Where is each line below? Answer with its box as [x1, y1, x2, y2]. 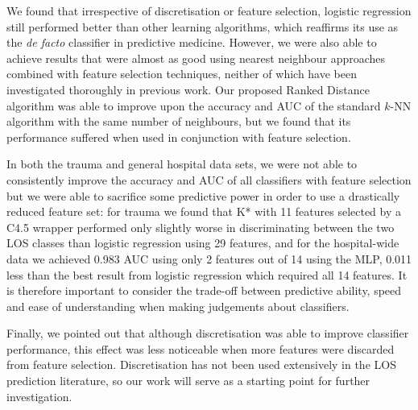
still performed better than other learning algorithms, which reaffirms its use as [6, 18, 399, 35]
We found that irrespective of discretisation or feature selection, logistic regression [6, 2, 412, 19]
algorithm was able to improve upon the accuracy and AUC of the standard [6, 97, 381, 114]
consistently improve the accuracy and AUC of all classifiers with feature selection [6, 171, 412, 188]
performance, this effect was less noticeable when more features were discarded [6, 340, 395, 357]
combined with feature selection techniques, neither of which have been [6, 65, 357, 82]
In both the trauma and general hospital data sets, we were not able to [6, 155, 358, 172]
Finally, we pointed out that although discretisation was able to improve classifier [6, 325, 409, 342]
